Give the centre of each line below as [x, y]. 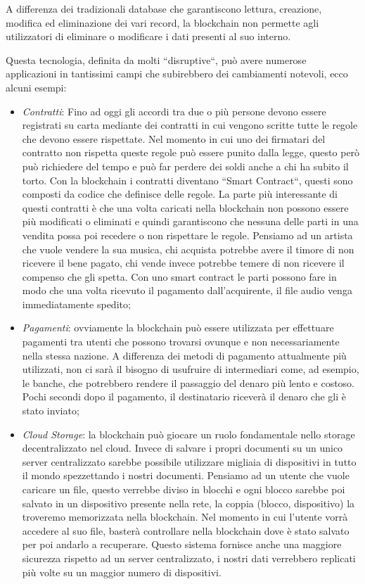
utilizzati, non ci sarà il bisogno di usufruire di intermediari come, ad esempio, [191, 369]
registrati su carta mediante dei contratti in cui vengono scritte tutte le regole [190, 125]
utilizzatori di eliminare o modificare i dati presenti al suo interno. [148, 36]
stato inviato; [51, 411]
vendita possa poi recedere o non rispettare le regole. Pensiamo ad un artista [187, 235]
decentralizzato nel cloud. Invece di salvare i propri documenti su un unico [182, 448]
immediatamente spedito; [76, 304]
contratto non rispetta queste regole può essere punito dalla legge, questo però [191, 152]
